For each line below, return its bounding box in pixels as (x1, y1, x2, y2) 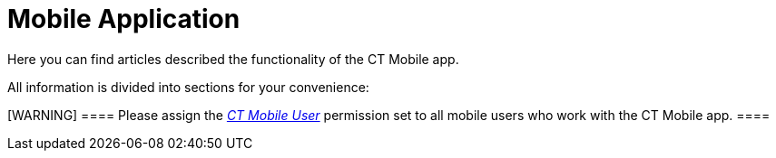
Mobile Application (7, 4, 241, 34)
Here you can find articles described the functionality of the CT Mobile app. (7, 51, 459, 67)
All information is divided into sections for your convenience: (7, 79, 369, 95)
